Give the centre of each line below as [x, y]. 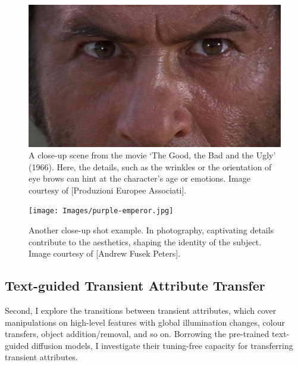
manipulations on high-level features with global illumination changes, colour [145, 322]
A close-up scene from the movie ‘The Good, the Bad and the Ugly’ [152, 155]
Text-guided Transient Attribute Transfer [135, 286]
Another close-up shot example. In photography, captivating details [151, 230]
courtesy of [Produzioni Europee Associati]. [108, 190]
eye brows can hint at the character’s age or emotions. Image [139, 178]
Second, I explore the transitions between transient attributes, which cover [141, 311]
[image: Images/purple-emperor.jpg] [101, 211]
